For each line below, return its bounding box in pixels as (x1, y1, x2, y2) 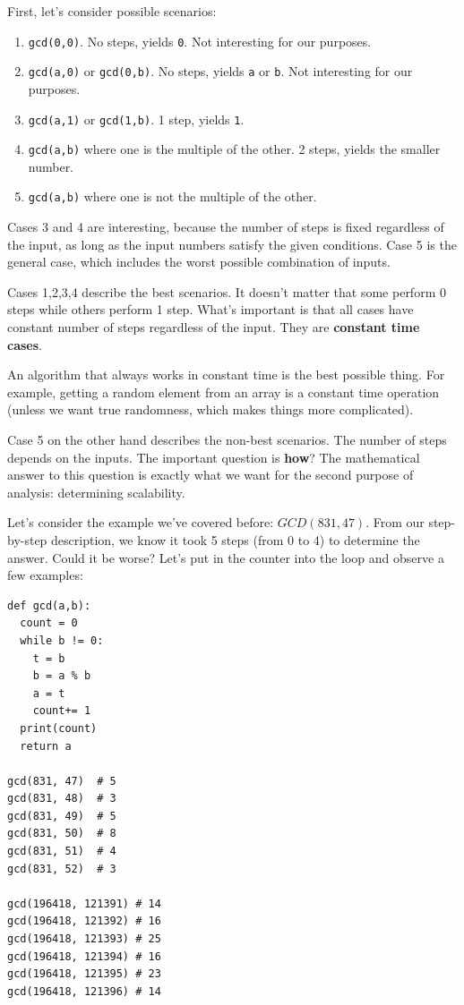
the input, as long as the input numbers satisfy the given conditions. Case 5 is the (7, 234, 457, 253)
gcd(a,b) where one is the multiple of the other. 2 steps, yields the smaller (28, 140, 441, 158)
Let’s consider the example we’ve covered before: (7, 513, 274, 532)
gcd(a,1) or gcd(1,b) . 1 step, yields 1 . (28, 109, 245, 128)
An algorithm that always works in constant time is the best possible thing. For (7, 365, 445, 384)
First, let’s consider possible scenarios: (7, 2, 217, 20)
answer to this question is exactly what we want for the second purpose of (7, 465, 414, 484)
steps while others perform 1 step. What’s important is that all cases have (7, 300, 414, 319)
